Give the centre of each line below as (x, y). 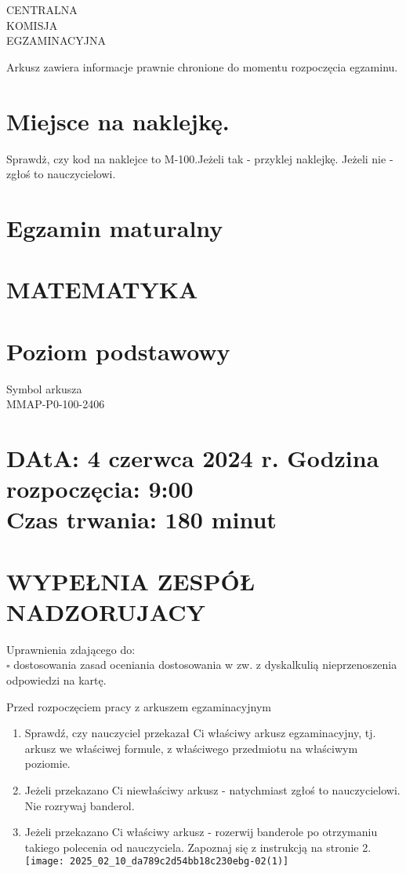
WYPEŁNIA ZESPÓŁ (130, 581)
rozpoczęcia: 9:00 (100, 489)
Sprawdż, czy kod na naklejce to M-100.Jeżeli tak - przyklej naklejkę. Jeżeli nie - (200, 158)
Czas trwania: (82, 519)
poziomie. (47, 763)
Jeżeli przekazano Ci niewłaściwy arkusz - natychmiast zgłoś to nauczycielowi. (212, 789)
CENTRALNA (42, 9)
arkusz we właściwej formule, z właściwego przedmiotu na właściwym (191, 748)
